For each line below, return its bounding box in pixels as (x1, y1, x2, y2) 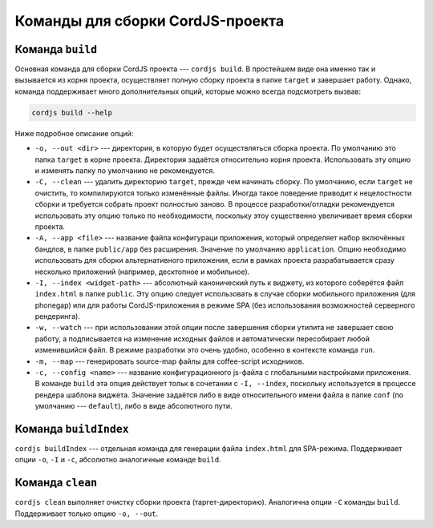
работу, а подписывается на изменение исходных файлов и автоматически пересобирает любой (34, 333, 370, 344)
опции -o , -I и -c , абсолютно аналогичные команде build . (14, 455, 221, 465)
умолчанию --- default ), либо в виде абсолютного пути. (34, 401, 233, 411)
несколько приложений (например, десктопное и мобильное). (34, 267, 250, 276)
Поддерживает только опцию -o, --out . (14, 509, 159, 518)
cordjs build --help (31, 108, 112, 117)
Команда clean (14, 476, 98, 490)
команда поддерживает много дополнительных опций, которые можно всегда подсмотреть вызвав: (14, 87, 361, 96)
